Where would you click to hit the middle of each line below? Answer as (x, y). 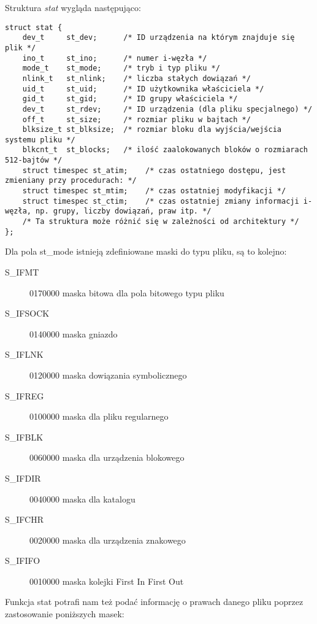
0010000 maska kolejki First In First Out (107, 581)
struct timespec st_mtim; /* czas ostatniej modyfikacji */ (154, 191)
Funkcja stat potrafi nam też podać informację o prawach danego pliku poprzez (154, 602)
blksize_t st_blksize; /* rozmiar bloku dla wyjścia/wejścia (152, 130)
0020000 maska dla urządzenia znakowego (108, 540)
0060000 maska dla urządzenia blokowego (107, 457)
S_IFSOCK (27, 313)
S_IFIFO (23, 560)
